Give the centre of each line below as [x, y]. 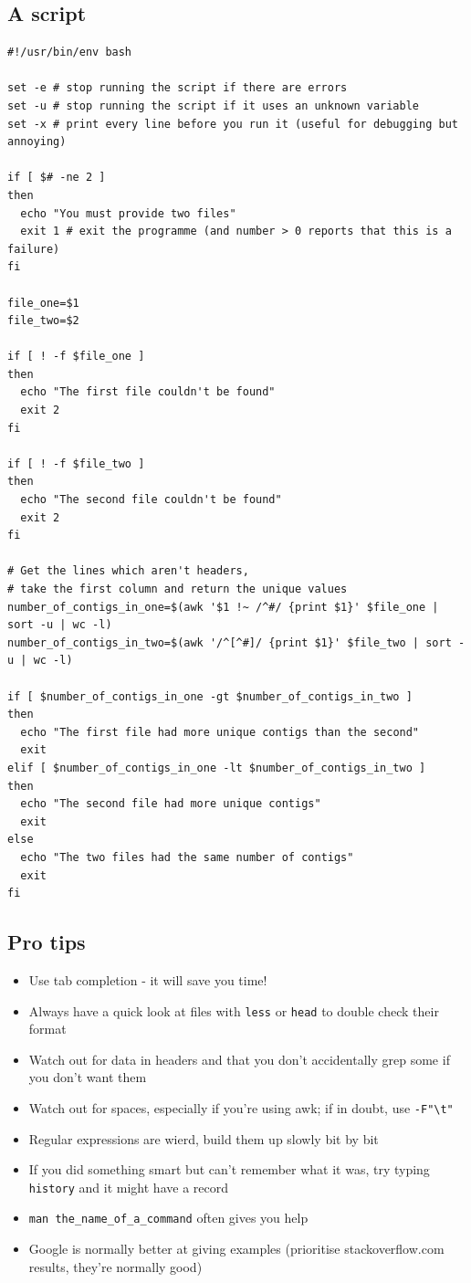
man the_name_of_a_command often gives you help [168, 1218]
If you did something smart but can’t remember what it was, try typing [229, 1169]
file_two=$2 [43, 321]
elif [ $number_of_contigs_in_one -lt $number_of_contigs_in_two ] [217, 768]
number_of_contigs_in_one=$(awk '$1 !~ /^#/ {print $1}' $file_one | [223, 607]
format [47, 1029]
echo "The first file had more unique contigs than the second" [220, 732]
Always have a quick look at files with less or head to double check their [234, 1010]
